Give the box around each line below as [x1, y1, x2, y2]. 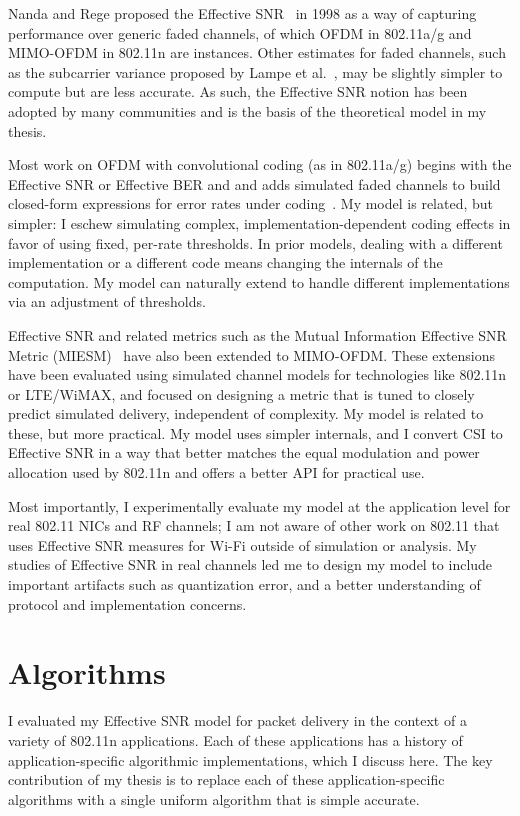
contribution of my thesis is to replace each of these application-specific [8, 769, 445, 790]
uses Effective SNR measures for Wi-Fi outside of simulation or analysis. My [8, 534, 477, 555]
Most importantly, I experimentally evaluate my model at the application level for [8, 495, 511, 516]
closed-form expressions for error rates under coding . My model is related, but [8, 193, 493, 214]
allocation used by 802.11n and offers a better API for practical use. [8, 462, 425, 483]
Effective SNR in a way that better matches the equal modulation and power [8, 442, 480, 463]
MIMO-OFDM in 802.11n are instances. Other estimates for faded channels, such [8, 42, 506, 63]
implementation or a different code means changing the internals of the [8, 252, 443, 273]
